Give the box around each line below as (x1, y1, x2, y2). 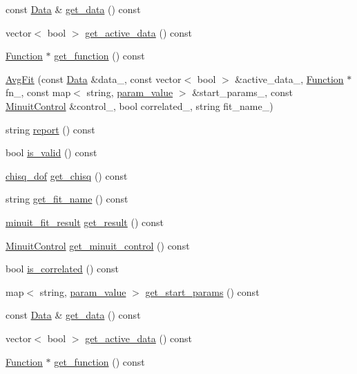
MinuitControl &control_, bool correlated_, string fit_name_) (6, 98, 273, 113)
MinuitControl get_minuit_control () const (6, 238, 190, 252)
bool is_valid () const (6, 145, 97, 160)
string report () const (6, 122, 95, 136)
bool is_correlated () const (6, 261, 119, 276)
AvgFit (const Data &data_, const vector (6, 71, 182, 86)
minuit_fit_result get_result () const (6, 214, 164, 229)
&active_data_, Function (235, 71, 344, 86)
